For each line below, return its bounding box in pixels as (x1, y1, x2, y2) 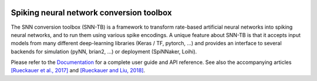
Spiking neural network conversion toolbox (11, 8, 173, 18)
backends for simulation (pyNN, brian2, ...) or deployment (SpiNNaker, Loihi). (11, 48, 197, 55)
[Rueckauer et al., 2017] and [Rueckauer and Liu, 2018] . (11, 67, 146, 74)
